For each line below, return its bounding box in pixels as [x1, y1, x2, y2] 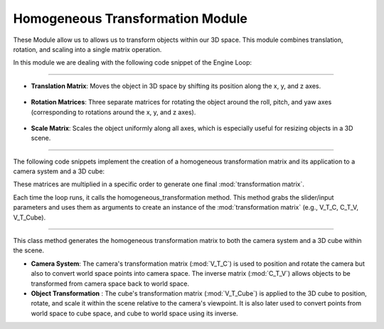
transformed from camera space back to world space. [31, 279, 190, 288]
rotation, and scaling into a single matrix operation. [13, 45, 162, 53]
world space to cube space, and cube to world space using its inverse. [31, 309, 238, 318]
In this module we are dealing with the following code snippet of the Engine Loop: [13, 58, 252, 67]
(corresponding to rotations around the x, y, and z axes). [31, 107, 196, 117]
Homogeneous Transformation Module [13, 11, 248, 26]
